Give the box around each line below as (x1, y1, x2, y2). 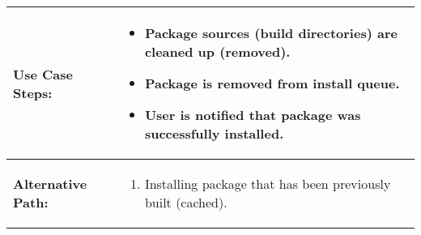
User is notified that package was (144, 105, 361, 124)
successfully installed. (144, 124, 284, 143)
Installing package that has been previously (144, 174, 391, 193)
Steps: (13, 83, 53, 102)
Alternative (13, 174, 87, 193)
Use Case (13, 64, 73, 83)
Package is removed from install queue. (144, 74, 400, 92)
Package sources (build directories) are (144, 23, 398, 42)
